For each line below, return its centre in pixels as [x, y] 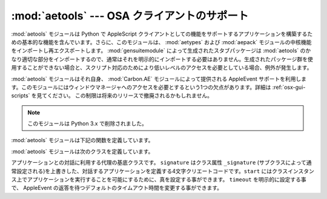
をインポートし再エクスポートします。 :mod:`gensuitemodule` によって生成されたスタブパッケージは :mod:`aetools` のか [161, 51]
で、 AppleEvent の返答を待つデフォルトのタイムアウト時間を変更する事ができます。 [117, 188]
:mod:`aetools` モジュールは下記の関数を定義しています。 [82, 140]
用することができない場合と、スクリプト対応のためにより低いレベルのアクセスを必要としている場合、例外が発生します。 [162, 68]
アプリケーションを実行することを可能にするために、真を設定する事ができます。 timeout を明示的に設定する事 [167, 180]
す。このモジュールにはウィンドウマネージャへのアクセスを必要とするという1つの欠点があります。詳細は [141, 87]
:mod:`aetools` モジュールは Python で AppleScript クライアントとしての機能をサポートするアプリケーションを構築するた [162, 34]
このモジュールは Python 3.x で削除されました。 [88, 123]
